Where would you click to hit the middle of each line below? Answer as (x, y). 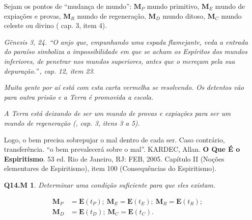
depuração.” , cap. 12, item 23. (50, 70)
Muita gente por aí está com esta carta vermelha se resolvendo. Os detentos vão (124, 87)
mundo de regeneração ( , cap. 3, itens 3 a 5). (72, 123)
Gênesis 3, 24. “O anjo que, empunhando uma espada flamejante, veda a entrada (126, 41)
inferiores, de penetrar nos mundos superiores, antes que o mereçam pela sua (120, 61)
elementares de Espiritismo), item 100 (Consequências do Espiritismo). (110, 168)
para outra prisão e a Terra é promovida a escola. (79, 96)
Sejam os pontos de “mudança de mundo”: (68, 6)
